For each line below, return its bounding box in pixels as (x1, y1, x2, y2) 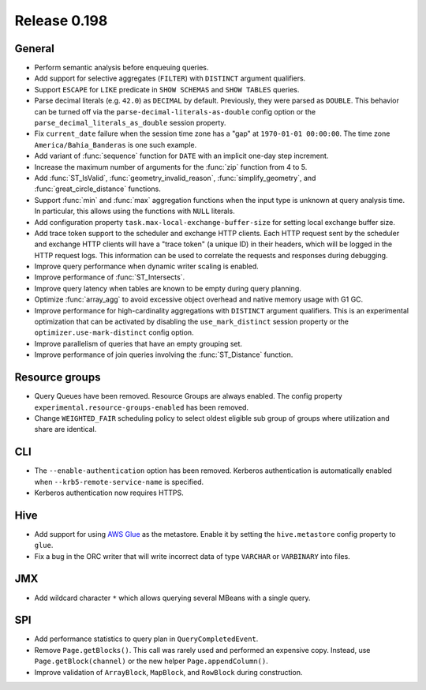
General (14, 42, 55, 55)
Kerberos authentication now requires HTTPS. (34, 488, 185, 497)
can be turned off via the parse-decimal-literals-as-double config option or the (34, 107, 316, 116)
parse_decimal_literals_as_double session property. (34, 118, 226, 128)
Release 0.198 (14, 12, 108, 29)
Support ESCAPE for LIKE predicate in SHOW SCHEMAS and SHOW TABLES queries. (34, 84, 300, 94)
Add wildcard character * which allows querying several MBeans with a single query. (34, 593, 311, 602)
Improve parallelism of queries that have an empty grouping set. (34, 339, 243, 348)
